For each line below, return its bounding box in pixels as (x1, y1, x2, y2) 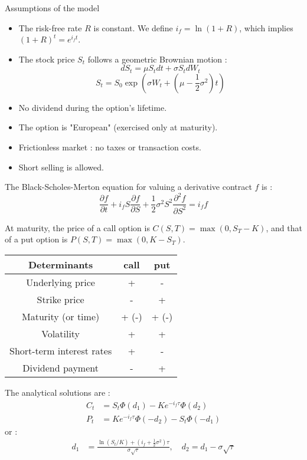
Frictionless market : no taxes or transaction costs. (18, 141, 201, 153)
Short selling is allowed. (18, 160, 104, 173)
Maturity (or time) (22, 309, 100, 323)
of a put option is (5, 233, 68, 245)
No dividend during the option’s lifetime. (18, 101, 167, 113)
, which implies (239, 21, 293, 34)
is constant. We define (93, 21, 173, 34)
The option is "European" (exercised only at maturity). (18, 121, 218, 133)
